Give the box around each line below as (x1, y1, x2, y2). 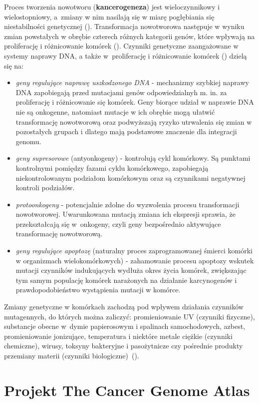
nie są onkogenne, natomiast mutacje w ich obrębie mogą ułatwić (15, 106, 215, 117)
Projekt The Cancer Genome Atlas (4, 379, 250, 400)
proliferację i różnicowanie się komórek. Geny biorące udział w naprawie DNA (15, 97, 254, 107)
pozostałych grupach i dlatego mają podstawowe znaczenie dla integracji (15, 126, 237, 137)
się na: (4, 60, 23, 71)
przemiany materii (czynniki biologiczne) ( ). (4, 350, 139, 360)
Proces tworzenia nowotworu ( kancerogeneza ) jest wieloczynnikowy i (4, 2, 220, 12)
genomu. (15, 136, 41, 146)
